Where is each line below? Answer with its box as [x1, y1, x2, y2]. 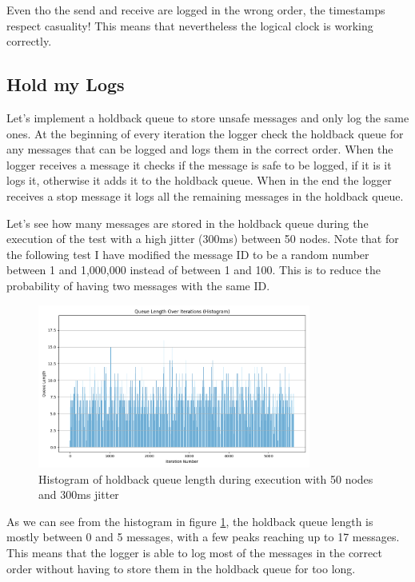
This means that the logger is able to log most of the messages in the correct [6, 544, 382, 560]
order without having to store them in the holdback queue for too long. [6, 560, 356, 576]
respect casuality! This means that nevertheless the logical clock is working [6, 17, 373, 34]
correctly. [6, 33, 52, 50]
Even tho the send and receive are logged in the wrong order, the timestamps [6, 2, 385, 18]
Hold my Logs [6, 72, 125, 97]
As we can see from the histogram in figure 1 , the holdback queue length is [6, 512, 373, 529]
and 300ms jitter [38, 486, 119, 503]
